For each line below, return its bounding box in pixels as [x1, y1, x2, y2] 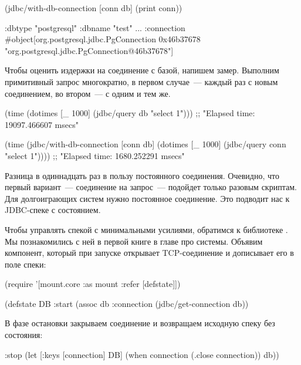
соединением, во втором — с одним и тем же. [5, 87, 171, 99]
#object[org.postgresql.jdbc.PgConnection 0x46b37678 [5, 33, 201, 45]
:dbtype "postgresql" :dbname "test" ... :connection [5, 21, 185, 33]
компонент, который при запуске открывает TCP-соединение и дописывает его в [5, 246, 294, 259]
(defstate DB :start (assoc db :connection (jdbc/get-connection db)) [5, 297, 249, 309]
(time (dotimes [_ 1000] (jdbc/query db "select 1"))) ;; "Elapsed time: [5, 107, 255, 119]
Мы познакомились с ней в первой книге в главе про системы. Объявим [5, 235, 263, 247]
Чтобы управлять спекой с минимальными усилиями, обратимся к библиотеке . [5, 223, 288, 235]
